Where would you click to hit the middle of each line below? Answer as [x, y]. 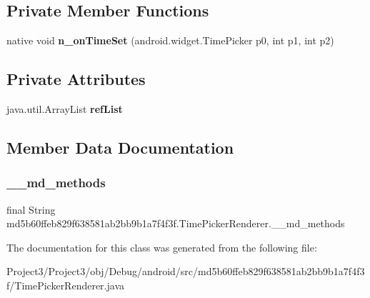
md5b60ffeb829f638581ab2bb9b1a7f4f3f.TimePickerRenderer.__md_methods [176, 223]
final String [31, 209]
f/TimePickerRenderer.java [66, 285]
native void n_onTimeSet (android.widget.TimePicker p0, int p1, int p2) [170, 40]
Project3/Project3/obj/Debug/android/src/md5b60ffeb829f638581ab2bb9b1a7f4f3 [186, 271]
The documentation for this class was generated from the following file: [162, 247]
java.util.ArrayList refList [65, 109]
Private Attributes [76, 79]
